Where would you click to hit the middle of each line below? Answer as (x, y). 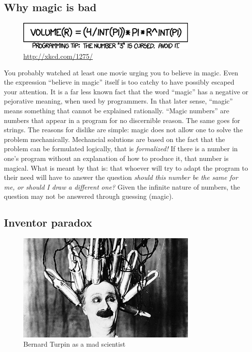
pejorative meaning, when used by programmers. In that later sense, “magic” (118, 101)
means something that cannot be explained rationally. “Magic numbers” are (117, 110)
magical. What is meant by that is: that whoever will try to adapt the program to (126, 167)
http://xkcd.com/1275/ (58, 56)
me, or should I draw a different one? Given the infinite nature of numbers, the (122, 186)
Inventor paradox (48, 222)
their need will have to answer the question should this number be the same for (121, 177)
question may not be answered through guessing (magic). (89, 196)
